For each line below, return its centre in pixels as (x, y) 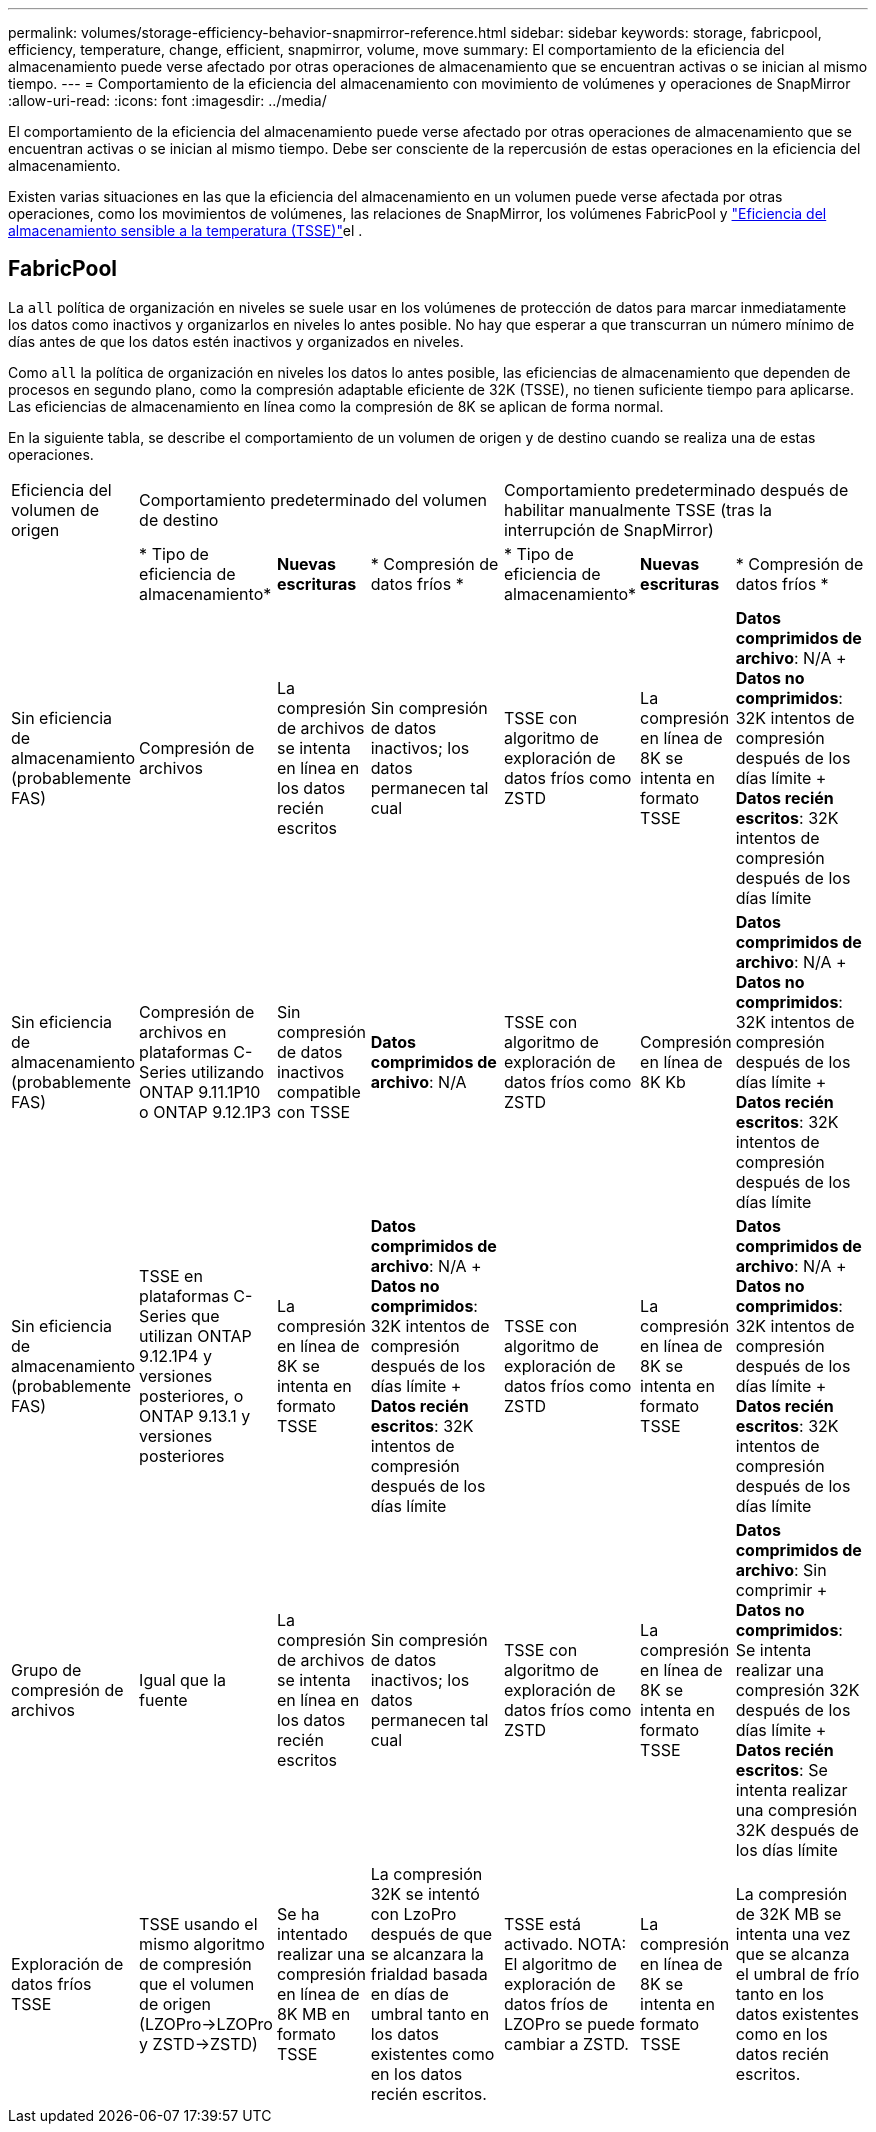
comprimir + (781, 1589)
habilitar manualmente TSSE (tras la (638, 509)
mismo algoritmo (202, 1943)
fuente (163, 1699)
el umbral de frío (797, 1973)
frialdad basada (429, 1973)
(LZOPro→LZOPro (206, 2023)
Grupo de (46, 1669)
